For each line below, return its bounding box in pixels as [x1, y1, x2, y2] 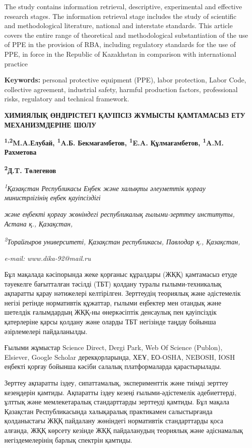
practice [4, 58, 28, 68]
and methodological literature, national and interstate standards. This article [4, 20, 233, 31]
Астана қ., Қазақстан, [4, 218, 73, 228]
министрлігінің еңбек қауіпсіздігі [4, 192, 101, 203]
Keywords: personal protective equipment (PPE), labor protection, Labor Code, [4, 75, 246, 85]
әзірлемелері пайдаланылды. [4, 326, 88, 336]
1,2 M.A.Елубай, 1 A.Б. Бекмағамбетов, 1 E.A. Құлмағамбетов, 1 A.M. [4, 136, 224, 147]
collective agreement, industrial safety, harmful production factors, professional [4, 84, 238, 94]
